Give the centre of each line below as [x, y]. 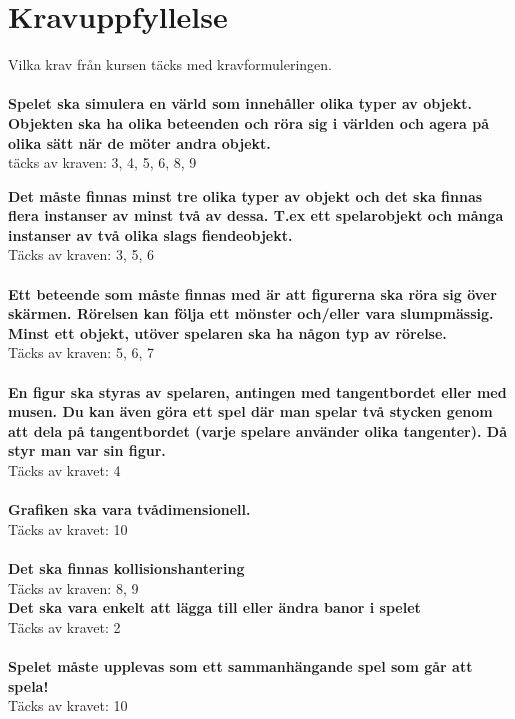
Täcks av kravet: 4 [64, 470]
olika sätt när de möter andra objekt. [139, 142]
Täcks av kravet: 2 [64, 626]
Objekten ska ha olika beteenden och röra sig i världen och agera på [249, 122]
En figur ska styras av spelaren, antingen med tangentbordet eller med [257, 391]
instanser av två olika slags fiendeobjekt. [150, 234]
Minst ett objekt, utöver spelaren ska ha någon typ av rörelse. [227, 332]
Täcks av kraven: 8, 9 [73, 587]
